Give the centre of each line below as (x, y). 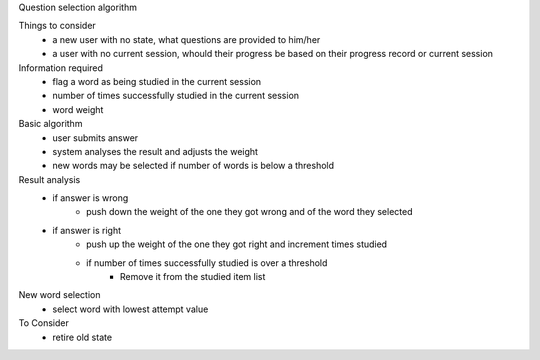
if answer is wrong (90, 198)
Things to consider (57, 26)
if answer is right (87, 230)
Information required (61, 67)
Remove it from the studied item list (193, 277)
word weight (78, 109)
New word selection (59, 295)
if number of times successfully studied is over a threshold (207, 262)
